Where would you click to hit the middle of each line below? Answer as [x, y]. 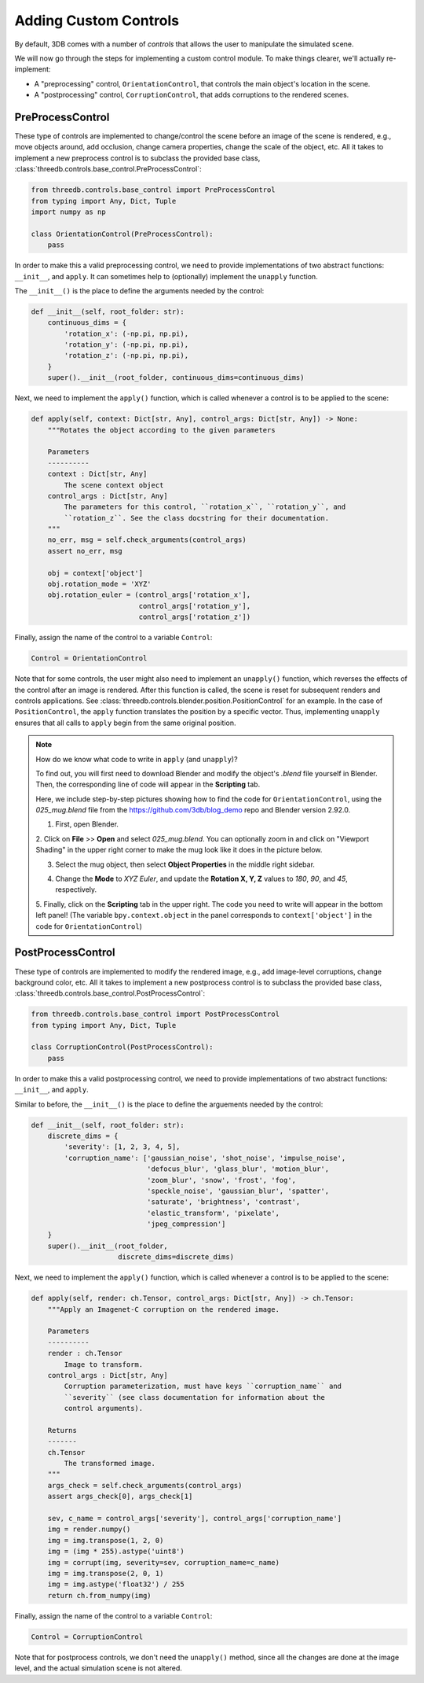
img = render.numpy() [89, 1529]
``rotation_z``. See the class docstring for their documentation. [197, 518]
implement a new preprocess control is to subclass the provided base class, [137, 158]
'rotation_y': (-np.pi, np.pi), [126, 345]
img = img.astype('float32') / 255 [116, 1584]
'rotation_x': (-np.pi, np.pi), [126, 333]
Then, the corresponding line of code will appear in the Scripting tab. [148, 784]
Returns [62, 1430]
